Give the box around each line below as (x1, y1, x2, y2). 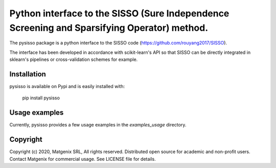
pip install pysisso (22, 95, 60, 101)
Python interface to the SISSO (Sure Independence (9, 8, 229, 19)
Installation (9, 70, 46, 78)
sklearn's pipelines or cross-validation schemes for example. (9, 56, 138, 62)
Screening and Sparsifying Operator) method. (9, 22, 209, 33)
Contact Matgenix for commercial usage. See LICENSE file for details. (9, 156, 156, 162)
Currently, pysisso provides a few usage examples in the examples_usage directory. (9, 122, 187, 128)
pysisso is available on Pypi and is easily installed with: (9, 83, 125, 90)
